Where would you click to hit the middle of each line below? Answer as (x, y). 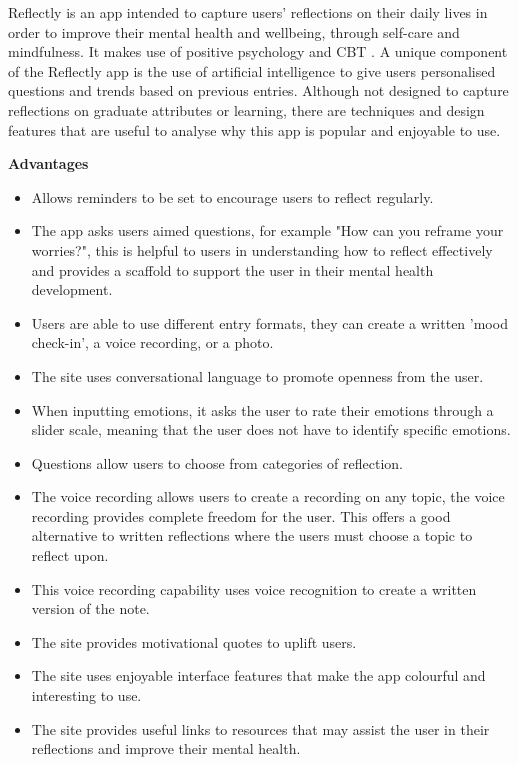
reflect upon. (70, 555)
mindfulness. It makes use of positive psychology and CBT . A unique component (258, 51)
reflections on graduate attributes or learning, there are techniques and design (246, 109)
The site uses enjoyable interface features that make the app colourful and (258, 675)
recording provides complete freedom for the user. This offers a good (241, 515)
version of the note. (90, 608)
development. (72, 289)
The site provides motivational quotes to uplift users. (194, 641)
